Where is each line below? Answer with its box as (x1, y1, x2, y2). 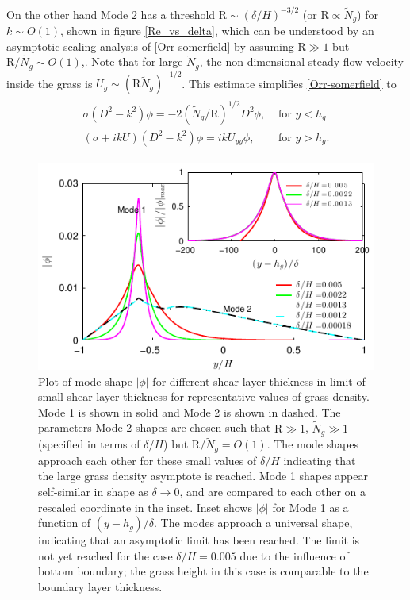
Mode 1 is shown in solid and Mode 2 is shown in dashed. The (38, 403, 341, 420)
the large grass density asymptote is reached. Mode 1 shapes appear (38, 467, 368, 484)
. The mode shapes (266, 436, 358, 452)
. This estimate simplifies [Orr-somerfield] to (182, 75, 397, 91)
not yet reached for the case (38, 547, 173, 563)
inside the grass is (6, 75, 93, 91)
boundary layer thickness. (38, 578, 163, 594)
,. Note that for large (81, 53, 183, 70)
